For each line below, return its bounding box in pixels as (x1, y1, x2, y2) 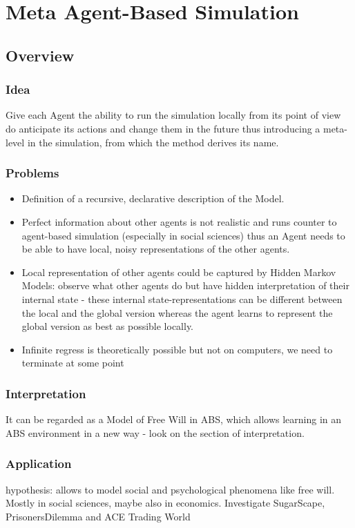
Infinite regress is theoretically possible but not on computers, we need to (21, 342, 333, 356)
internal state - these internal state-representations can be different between (21, 291, 343, 306)
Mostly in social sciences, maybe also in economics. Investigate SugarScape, (6, 496, 325, 510)
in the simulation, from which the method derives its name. (27, 135, 279, 149)
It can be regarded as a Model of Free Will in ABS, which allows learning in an (6, 412, 342, 427)
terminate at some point (21, 355, 124, 370)
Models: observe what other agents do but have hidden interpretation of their (21, 278, 349, 293)
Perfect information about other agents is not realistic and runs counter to (21, 214, 337, 228)
